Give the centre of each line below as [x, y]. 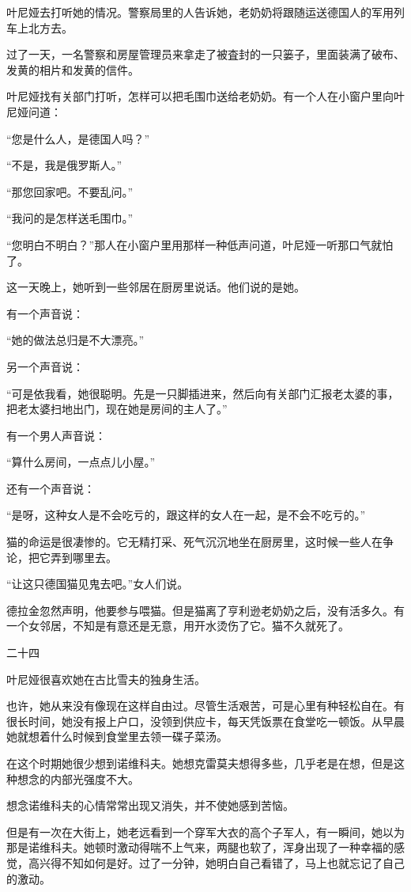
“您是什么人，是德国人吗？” [78, 138]
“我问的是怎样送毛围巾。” [70, 218]
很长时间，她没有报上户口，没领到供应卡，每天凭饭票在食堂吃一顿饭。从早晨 [205, 721]
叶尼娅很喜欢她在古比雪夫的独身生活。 [106, 679]
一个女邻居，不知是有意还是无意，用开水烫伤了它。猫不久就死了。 [178, 626]
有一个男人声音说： [56, 435]
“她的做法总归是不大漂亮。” [75, 340]
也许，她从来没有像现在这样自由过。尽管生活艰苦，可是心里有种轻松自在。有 [205, 706]
